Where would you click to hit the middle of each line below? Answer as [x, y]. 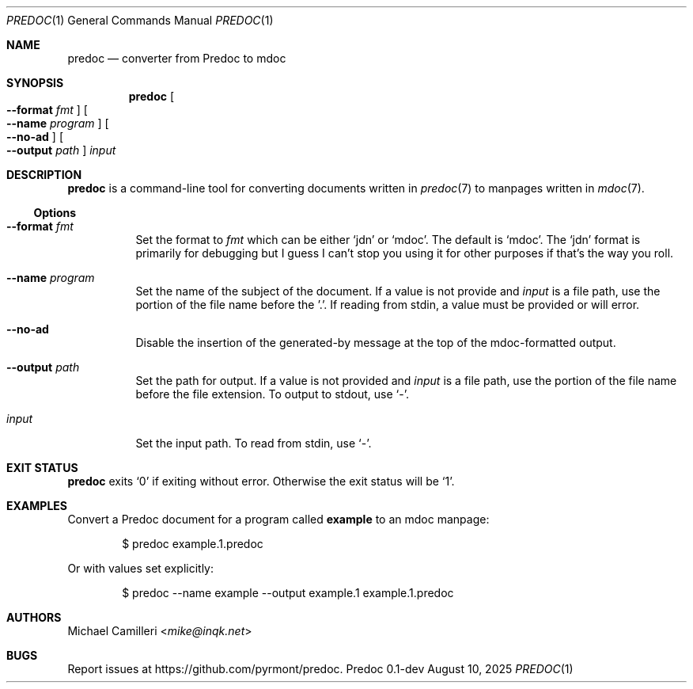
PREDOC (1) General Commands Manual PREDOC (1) [140, 20]
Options [55, 213]
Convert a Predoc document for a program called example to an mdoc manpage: [278, 519]
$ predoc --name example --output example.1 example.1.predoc [288, 593]
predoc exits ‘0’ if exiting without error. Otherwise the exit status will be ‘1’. [261, 481]
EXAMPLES [37, 506]
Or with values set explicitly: [141, 568]
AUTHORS [34, 617]
